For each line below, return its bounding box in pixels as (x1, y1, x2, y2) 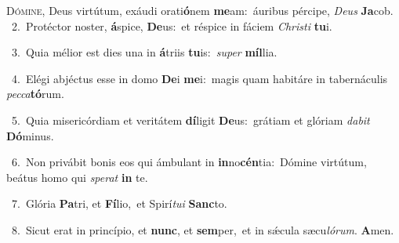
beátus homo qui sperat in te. (6, 169, 148, 185)
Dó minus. (6, 127, 54, 143)
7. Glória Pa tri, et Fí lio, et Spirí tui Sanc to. (11, 195, 227, 212)
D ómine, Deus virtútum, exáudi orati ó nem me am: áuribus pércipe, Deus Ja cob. (6, 2, 394, 18)
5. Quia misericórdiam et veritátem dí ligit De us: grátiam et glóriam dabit (11, 111, 370, 128)
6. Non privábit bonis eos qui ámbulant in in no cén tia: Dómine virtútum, (11, 154, 367, 170)
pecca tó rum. (6, 85, 64, 102)
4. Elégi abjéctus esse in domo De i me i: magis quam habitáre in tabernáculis (11, 70, 388, 86)
